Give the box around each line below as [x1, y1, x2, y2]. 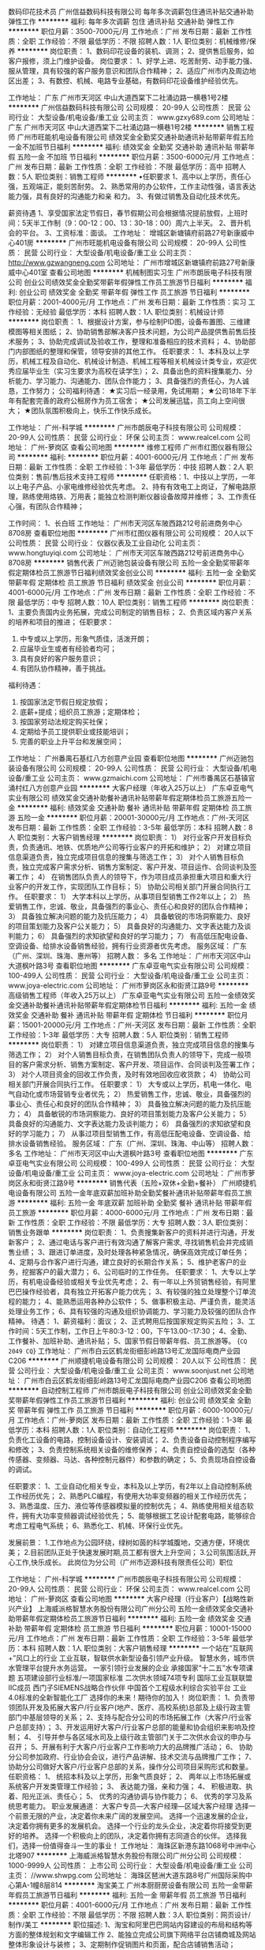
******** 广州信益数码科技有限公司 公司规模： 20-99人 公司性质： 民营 [8, 103, 242, 112]
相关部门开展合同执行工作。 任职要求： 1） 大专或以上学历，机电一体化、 [8, 1079, 245, 1089]
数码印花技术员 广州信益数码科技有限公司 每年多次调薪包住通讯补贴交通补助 [8, 7, 254, 16]
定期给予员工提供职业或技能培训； [19, 727, 131, 736]
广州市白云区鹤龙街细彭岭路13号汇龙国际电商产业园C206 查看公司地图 [23, 1376, 252, 1385]
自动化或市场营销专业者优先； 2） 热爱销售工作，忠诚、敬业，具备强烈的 [14, 1090, 252, 1098]
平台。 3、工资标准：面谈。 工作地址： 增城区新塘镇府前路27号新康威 [21, 228, 248, 237]
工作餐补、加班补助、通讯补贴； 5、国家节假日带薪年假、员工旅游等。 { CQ [8, 1336, 248, 1346]
